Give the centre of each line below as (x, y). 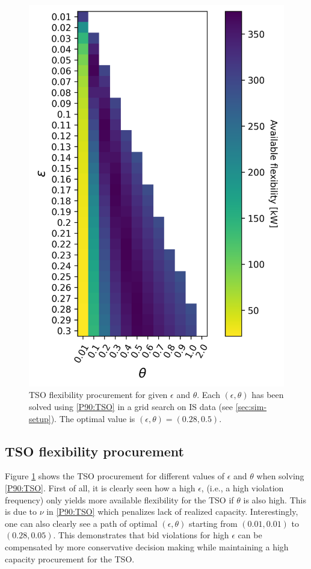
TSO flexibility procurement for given (98, 395)
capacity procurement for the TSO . (70, 558)
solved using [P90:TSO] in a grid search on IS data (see (131, 407)
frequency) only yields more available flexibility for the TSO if (119, 499)
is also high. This (275, 499)
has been (268, 395)
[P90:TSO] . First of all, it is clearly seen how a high (100, 488)
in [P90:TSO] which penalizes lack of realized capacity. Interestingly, (172, 511)
